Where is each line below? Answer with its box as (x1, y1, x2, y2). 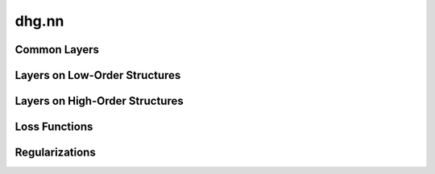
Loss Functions (14, 120, 93, 134)
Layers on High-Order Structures (14, 94, 184, 108)
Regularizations (14, 146, 96, 159)
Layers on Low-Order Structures (14, 68, 181, 82)
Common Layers (14, 43, 100, 56)
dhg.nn (14, 12, 64, 30)
